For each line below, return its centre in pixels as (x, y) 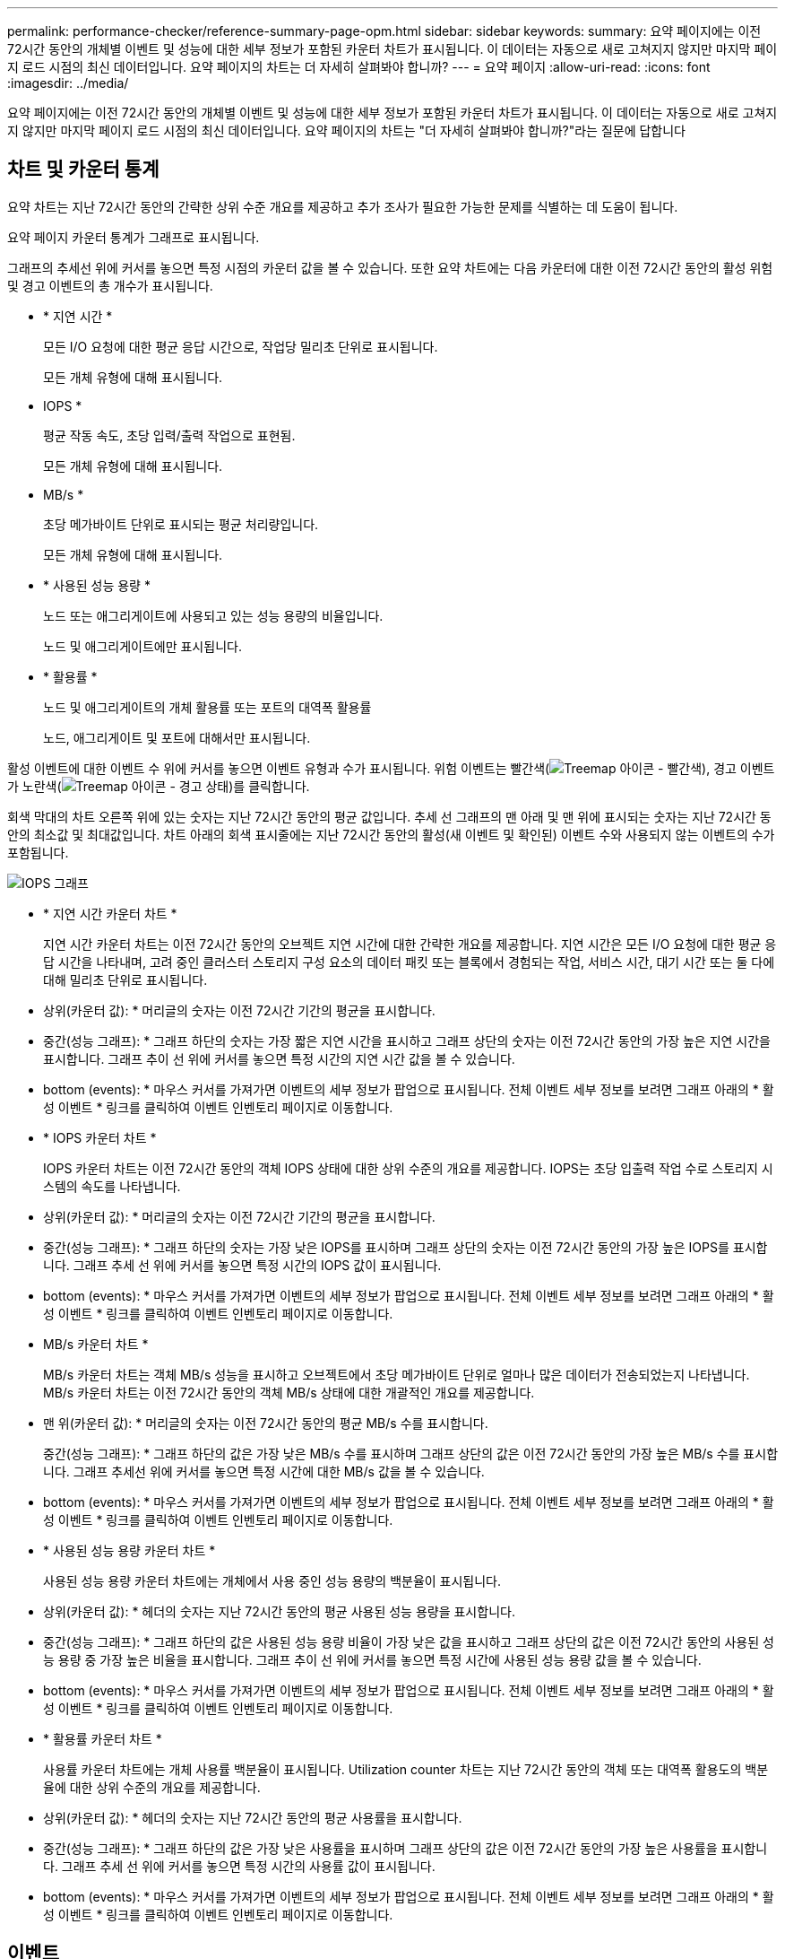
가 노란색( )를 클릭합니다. (159, 786)
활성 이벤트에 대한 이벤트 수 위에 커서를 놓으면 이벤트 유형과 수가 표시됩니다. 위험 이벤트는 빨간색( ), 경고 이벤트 (391, 768)
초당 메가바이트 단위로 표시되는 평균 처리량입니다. (181, 524)
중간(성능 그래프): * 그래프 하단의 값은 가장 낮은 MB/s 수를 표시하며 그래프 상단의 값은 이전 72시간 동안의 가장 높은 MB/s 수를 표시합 (411, 1453)
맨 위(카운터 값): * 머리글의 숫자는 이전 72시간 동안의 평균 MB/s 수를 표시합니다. (266, 1423)
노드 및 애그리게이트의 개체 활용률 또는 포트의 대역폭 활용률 (207, 707)
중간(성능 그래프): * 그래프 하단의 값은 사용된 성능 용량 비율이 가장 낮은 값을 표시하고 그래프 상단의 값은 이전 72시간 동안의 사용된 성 (409, 1641)
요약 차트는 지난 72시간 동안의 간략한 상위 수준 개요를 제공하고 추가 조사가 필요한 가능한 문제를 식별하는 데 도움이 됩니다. (343, 206)
